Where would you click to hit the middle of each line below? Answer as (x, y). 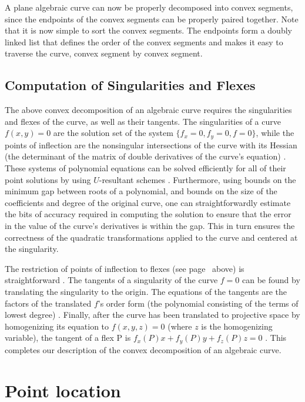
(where (180, 326)
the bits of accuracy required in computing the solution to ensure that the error (148, 214)
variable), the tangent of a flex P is (68, 338)
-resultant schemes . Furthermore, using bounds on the (197, 179)
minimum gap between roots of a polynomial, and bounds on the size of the (141, 191)
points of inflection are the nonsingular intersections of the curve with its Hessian (151, 144)
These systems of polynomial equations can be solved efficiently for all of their (145, 168)
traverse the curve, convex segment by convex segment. (104, 53)
